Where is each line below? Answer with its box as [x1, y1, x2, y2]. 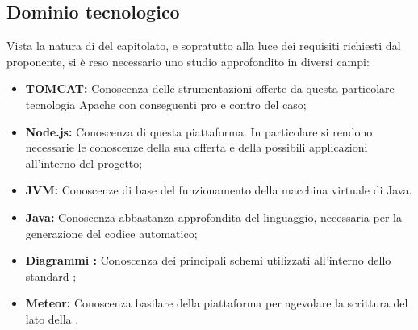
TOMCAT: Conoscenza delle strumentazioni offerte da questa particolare [25, 80, 395, 97]
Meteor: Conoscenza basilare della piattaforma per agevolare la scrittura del [25, 294, 408, 311]
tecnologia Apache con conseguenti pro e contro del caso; [25, 95, 307, 112]
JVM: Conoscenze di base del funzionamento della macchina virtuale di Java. [25, 182, 412, 198]
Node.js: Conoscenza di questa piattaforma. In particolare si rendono [25, 123, 373, 140]
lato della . [25, 310, 79, 327]
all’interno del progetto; [25, 154, 143, 171]
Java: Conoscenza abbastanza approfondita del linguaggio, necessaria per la [25, 208, 402, 225]
